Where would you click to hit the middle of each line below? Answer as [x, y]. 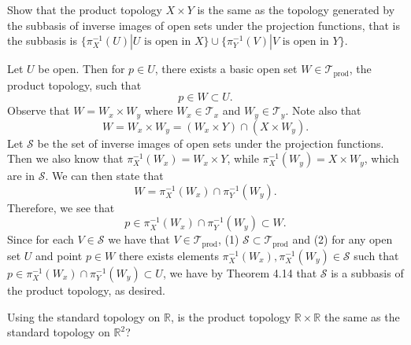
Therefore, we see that [61, 207]
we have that [139, 239]
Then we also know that [65, 158]
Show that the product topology [85, 9]
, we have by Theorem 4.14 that [240, 272]
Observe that [39, 110]
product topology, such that [74, 84]
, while [243, 158]
